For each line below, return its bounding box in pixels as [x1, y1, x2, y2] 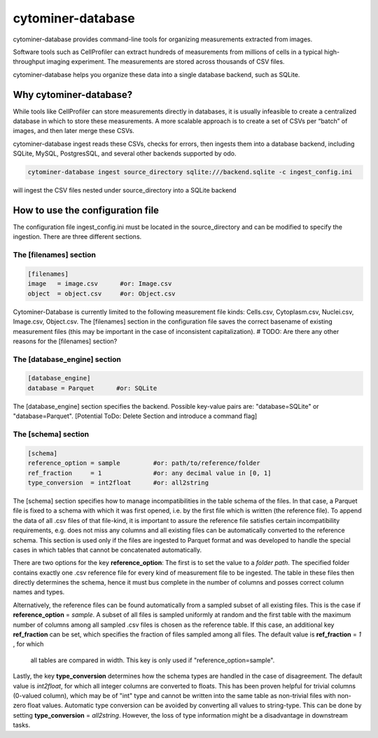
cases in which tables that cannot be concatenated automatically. [13, 545, 202, 554]
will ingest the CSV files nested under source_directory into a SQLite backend [13, 186, 237, 195]
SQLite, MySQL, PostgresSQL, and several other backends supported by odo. [13, 149, 237, 158]
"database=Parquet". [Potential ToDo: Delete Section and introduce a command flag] [13, 412, 258, 420]
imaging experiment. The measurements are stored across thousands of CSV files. [46, 57, 285, 66]
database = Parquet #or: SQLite [27, 384, 157, 392]
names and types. [13, 588, 65, 597]
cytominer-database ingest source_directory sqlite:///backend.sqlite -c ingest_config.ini [27, 168, 353, 176]
